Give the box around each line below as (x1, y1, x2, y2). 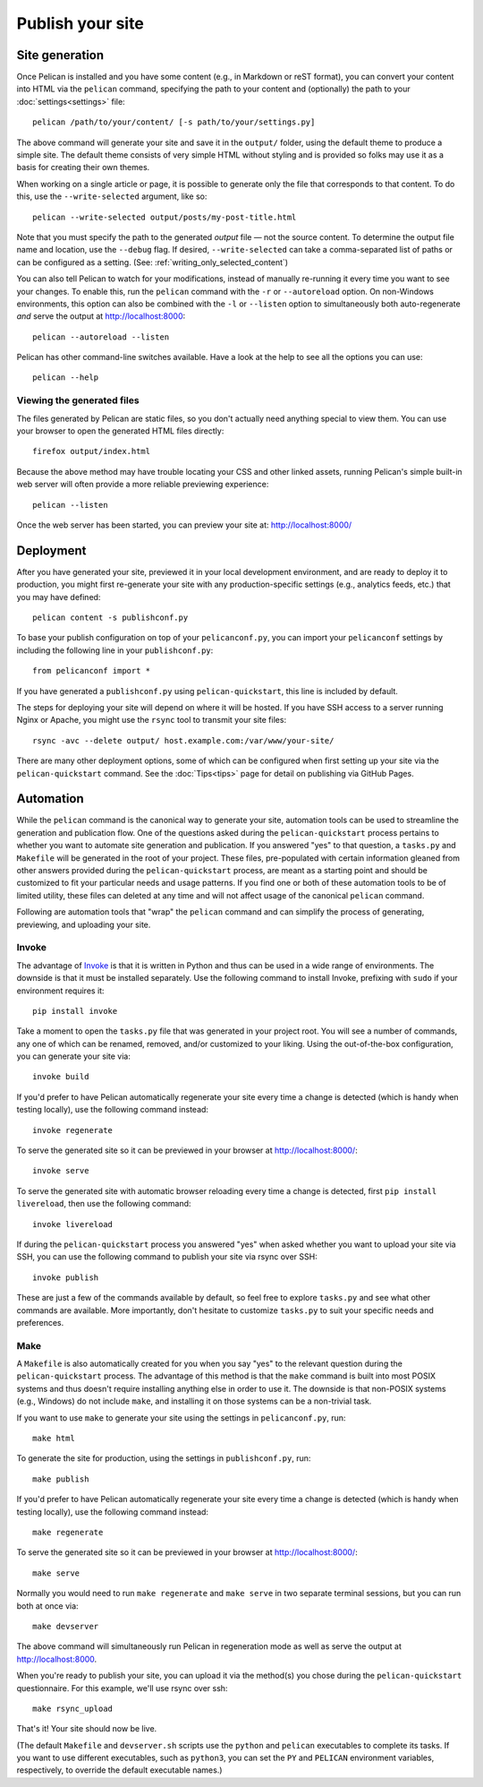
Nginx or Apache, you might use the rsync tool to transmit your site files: (16, 715, 286, 726)
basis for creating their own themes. (16, 162, 150, 173)
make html (32, 1433, 75, 1444)
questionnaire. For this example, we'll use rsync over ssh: (16, 1682, 228, 1693)
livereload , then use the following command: (16, 1198, 191, 1209)
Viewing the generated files (16, 394, 140, 407)
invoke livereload (32, 1219, 114, 1229)
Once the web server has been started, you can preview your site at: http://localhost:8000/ (16, 520, 352, 530)
